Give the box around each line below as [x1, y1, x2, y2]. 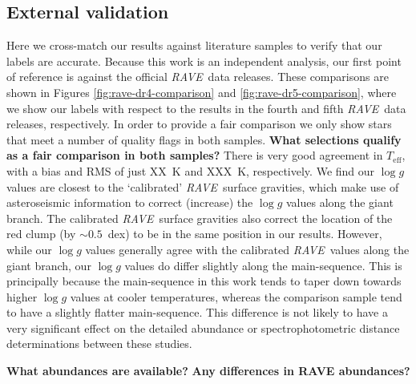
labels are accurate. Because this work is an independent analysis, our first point [6, 52, 402, 69]
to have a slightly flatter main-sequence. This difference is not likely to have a [6, 304, 388, 321]
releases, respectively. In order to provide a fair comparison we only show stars [6, 115, 392, 132]
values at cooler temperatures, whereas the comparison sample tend [70, 288, 402, 305]
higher [6, 288, 38, 305]
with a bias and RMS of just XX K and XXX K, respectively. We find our [6, 162, 375, 179]
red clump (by [6, 225, 76, 242]
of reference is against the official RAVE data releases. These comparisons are [6, 68, 389, 85]
